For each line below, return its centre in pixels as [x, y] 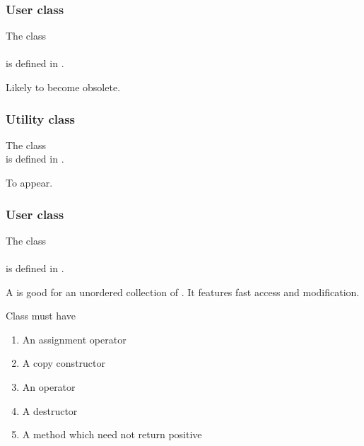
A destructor [50, 410]
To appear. [29, 182]
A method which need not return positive [112, 434]
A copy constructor [64, 363]
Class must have [41, 316]
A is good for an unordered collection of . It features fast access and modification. [183, 292]
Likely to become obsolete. [63, 87]
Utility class [41, 118]
